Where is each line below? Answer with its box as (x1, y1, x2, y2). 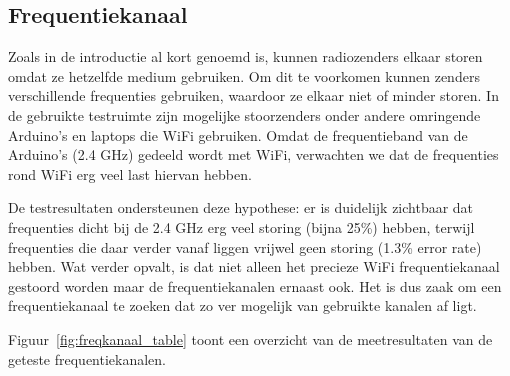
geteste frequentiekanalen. (8, 348, 167, 369)
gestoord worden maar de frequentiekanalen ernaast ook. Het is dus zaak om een (8, 275, 502, 296)
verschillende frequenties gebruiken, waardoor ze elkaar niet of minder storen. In (8, 85, 499, 106)
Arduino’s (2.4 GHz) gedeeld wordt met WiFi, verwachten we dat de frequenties (8, 144, 499, 165)
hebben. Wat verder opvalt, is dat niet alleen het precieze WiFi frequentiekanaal (8, 256, 500, 277)
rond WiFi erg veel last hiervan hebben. (8, 163, 252, 184)
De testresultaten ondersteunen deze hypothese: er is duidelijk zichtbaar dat (8, 197, 474, 218)
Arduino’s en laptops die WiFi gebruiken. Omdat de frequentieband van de (8, 124, 468, 145)
